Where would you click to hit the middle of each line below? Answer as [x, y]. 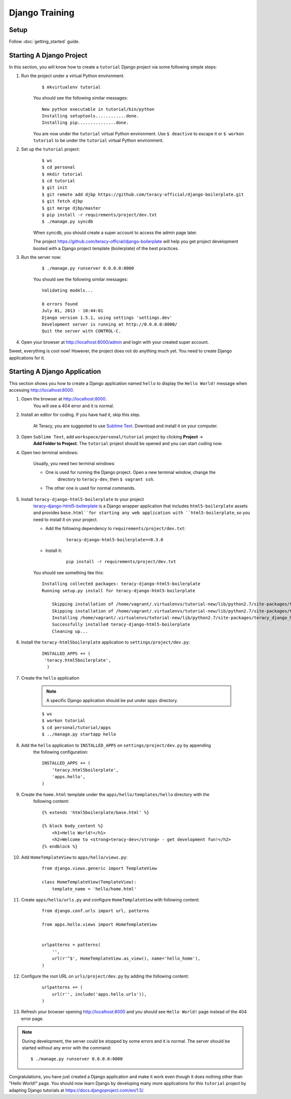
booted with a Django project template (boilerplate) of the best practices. [106, 248]
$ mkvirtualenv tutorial [71, 87]
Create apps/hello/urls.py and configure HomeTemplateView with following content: [110, 899]
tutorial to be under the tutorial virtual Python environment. [98, 140]
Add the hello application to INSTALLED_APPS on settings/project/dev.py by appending [116, 745]
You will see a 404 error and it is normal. [74, 406]
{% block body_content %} [73, 826]
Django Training [42, 13]
